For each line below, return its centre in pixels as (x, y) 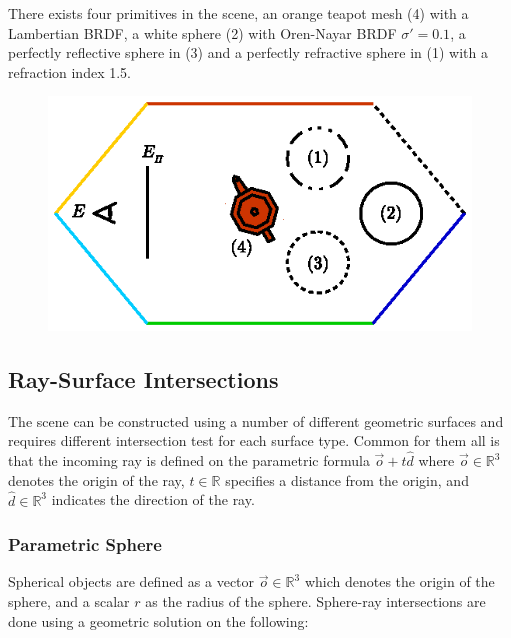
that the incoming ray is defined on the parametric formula (189, 460)
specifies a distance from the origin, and (347, 479)
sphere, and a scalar (69, 600)
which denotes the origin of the (399, 581)
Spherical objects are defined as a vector (131, 581)
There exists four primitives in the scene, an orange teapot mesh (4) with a (238, 13)
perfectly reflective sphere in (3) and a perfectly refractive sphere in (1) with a (248, 52)
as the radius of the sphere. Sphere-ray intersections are (315, 600)
